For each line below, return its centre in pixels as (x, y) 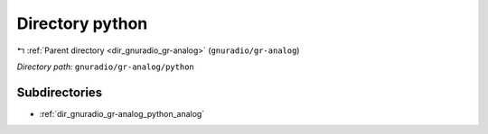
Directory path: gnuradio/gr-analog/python (105, 67)
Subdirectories (60, 92)
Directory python (82, 23)
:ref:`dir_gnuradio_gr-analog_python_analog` (122, 113)
